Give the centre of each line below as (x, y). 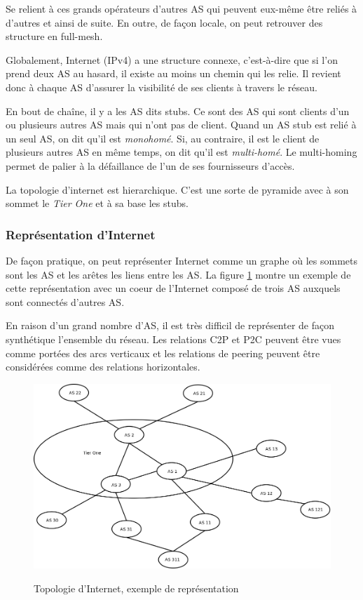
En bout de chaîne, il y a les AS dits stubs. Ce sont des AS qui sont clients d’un (178, 111)
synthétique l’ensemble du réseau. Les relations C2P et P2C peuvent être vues (173, 339)
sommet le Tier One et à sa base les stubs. (97, 203)
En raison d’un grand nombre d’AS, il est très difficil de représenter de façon (170, 325)
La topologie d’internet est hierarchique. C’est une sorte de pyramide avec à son (177, 189)
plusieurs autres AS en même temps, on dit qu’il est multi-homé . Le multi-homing (181, 152)
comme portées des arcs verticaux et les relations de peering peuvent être (163, 353)
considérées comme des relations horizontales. (103, 367)
